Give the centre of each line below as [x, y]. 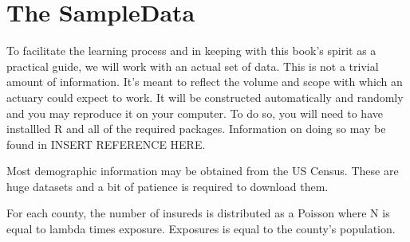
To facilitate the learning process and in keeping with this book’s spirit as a [191, 51]
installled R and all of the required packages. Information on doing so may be [196, 129]
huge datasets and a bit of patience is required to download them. [168, 186]
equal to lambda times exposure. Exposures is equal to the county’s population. [201, 229]
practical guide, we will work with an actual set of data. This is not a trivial [193, 66]
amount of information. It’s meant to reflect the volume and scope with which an [205, 82]
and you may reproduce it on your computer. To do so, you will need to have [195, 113]
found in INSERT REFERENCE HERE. [106, 144]
